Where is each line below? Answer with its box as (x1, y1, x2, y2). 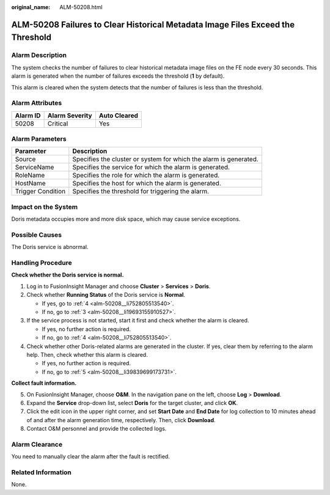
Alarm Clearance (11, 440, 63, 448)
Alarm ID (15, 111, 41, 119)
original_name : (11, 4, 51, 10)
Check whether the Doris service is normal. (11, 271, 124, 278)
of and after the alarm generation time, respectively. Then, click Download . (26, 416, 216, 423)
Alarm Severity (47, 111, 92, 119)
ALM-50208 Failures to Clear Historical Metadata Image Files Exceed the (11, 19, 295, 30)
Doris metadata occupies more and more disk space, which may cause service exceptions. (11, 215, 241, 223)
